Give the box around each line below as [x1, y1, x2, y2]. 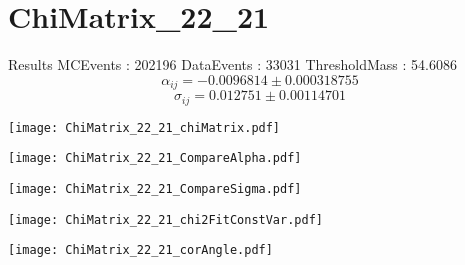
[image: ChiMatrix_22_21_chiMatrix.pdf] [8, 120, 281, 135]
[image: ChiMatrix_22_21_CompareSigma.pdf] [8, 181, 302, 196]
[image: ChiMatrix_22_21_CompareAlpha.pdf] [8, 151, 302, 166]
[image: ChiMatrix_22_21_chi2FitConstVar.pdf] [8, 212, 323, 227]
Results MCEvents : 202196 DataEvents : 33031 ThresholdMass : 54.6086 [8, 54, 457, 75]
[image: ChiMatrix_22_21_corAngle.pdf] [8, 243, 273, 258]
